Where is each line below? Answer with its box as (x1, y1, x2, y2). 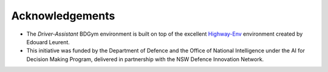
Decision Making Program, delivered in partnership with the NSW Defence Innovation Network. (26, 55, 264, 63)
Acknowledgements (11, 9, 115, 22)
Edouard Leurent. (26, 38, 70, 45)
